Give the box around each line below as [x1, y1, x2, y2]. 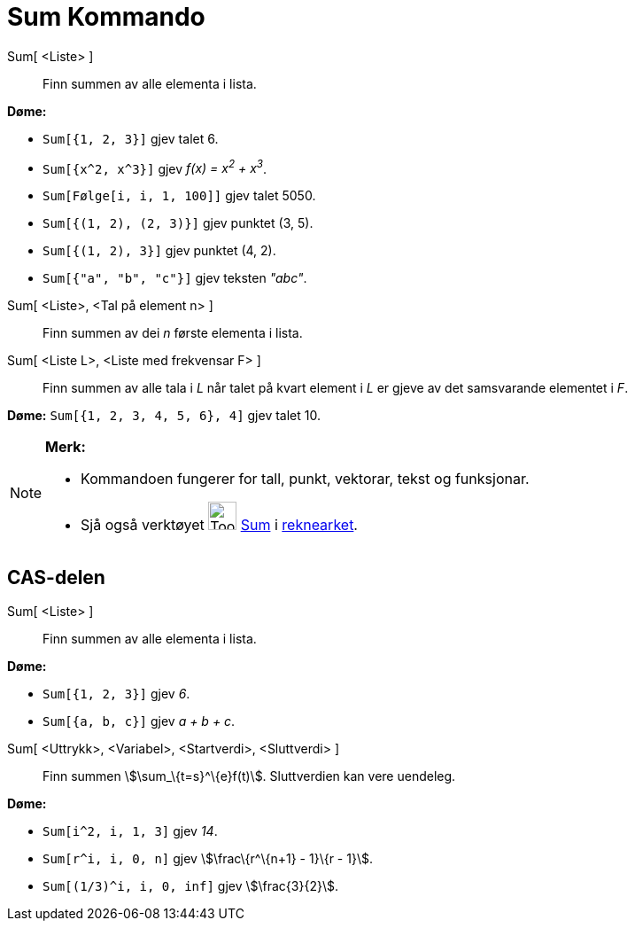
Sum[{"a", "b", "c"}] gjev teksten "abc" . [43, 270, 307, 286]
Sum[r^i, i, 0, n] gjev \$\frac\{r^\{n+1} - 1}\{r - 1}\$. [43, 851, 373, 867]
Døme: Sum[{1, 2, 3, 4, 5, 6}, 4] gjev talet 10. [7, 408, 321, 424]
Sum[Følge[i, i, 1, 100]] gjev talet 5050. [43, 188, 316, 204]
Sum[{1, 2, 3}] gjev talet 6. [43, 130, 219, 146]
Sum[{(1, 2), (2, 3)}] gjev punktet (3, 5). [43, 215, 314, 231]
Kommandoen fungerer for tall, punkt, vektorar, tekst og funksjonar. [81, 470, 530, 488]
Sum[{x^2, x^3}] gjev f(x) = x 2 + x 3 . [43, 158, 267, 176]
